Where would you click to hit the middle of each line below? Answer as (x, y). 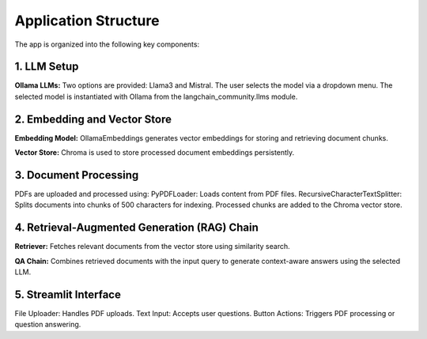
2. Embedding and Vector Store (93, 119)
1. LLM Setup (47, 67)
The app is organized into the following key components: (107, 44)
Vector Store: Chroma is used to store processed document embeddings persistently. (155, 153)
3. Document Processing (77, 175)
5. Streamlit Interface (68, 294)
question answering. (48, 325)
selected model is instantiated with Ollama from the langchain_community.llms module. (156, 96)
